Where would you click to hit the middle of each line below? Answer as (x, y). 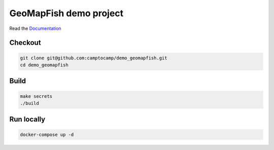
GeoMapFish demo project (66, 13)
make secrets (36, 96)
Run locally (27, 119)
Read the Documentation (36, 28)
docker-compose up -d (47, 135)
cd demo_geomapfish (44, 65)
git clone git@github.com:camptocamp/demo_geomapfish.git (94, 58)
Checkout (25, 43)
